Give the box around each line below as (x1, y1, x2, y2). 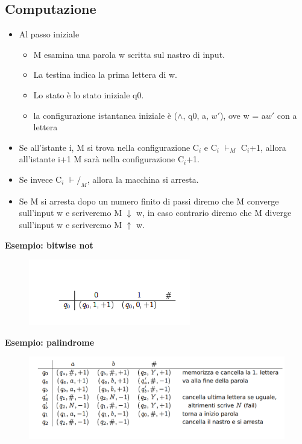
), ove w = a (219, 109, 266, 121)
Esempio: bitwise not (5, 238, 93, 251)
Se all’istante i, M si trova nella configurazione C (19, 141, 199, 153)
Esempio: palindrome (5, 335, 95, 348)
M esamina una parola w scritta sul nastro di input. (33, 48, 225, 60)
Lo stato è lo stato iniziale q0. (33, 88, 144, 101)
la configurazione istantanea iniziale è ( (33, 109, 178, 121)
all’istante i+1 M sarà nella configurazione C (19, 153, 184, 165)
